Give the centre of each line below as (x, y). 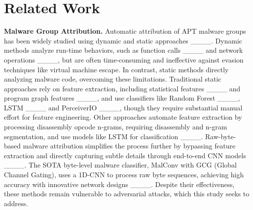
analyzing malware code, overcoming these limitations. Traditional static (113, 79)
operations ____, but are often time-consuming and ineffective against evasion (124, 59)
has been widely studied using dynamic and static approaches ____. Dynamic (123, 40)
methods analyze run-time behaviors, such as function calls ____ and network (124, 50)
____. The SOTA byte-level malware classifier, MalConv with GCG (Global (120, 165)
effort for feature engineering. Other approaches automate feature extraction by (123, 117)
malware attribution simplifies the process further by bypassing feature (129, 146)
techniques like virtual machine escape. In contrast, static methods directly (116, 69)
